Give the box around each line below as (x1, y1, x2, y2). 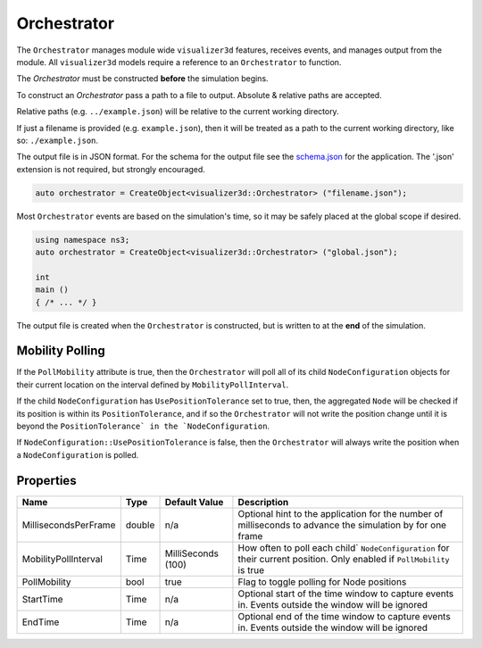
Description (237, 495, 289, 508)
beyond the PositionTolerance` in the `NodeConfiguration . (16, 420, 270, 432)
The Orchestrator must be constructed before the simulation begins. (16, 73, 269, 84)
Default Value (164, 495, 224, 508)
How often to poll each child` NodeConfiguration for (237, 541, 450, 553)
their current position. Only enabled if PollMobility (237, 552, 450, 565)
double (125, 519, 155, 531)
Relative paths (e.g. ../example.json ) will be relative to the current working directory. (16, 106, 339, 117)
